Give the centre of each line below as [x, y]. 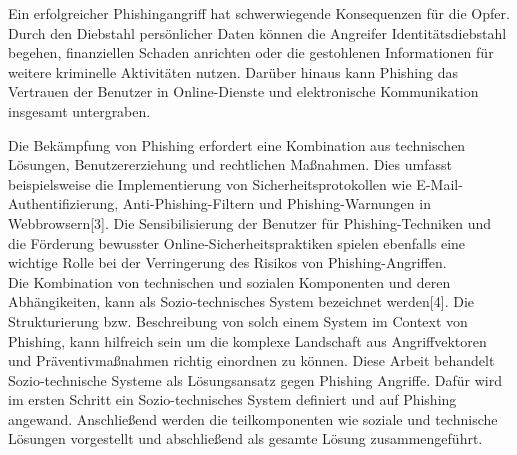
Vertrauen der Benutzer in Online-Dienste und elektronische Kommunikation [243, 91]
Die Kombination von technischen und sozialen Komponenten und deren [229, 281]
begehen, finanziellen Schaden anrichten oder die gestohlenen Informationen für [251, 52]
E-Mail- [439, 183]
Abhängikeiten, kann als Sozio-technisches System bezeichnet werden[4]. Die [241, 301]
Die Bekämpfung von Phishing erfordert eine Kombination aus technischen [237, 144]
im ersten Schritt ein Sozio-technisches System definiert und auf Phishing [232, 399]
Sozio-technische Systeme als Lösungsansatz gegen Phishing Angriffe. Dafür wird [255, 379]
